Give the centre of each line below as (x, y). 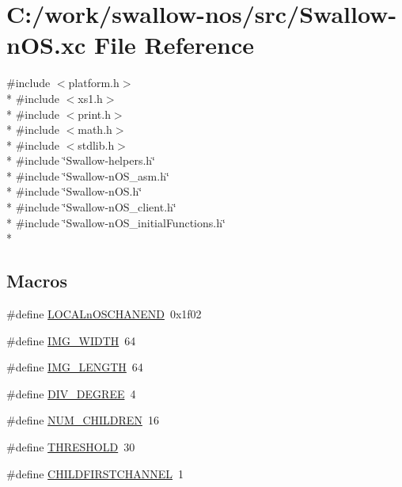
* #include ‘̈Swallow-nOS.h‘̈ (74, 191)
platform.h (94, 83)
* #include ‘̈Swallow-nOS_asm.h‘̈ (88, 175)
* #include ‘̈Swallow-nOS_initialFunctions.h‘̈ (116, 222)
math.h (95, 129)
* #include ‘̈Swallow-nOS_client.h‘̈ (91, 207)
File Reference (174, 45)
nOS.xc (46, 45)
